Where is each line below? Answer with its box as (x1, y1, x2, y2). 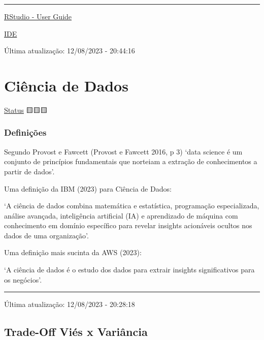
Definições (4, 126, 47, 139)
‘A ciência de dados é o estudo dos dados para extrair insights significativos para (4, 264, 255, 275)
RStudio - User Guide (4, 11, 72, 21)
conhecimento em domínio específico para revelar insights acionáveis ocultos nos (4, 220, 252, 231)
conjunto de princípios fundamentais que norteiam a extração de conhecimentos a (4, 156, 257, 167)
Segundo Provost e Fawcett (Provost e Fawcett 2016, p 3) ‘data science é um (4, 146, 243, 157)
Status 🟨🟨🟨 (4, 104, 48, 115)
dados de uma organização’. (4, 230, 89, 240)
